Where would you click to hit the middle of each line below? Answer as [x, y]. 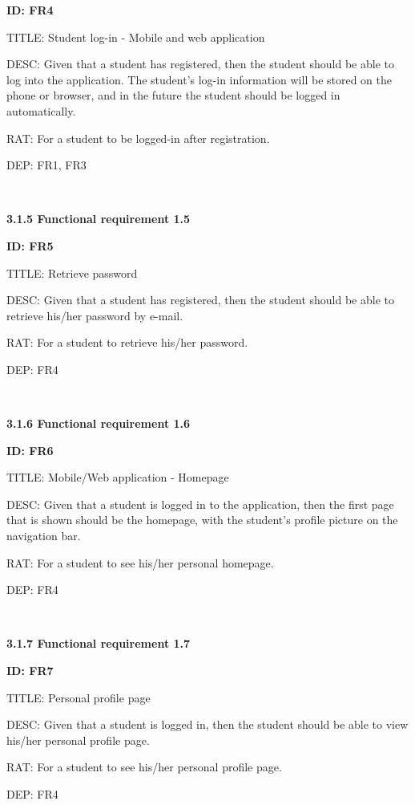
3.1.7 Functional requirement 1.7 [99, 643]
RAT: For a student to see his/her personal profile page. [144, 767]
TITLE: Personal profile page [79, 697]
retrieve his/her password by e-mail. [95, 315]
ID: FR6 [30, 450]
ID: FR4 [30, 10]
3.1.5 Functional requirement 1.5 [99, 219]
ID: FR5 [30, 245]
